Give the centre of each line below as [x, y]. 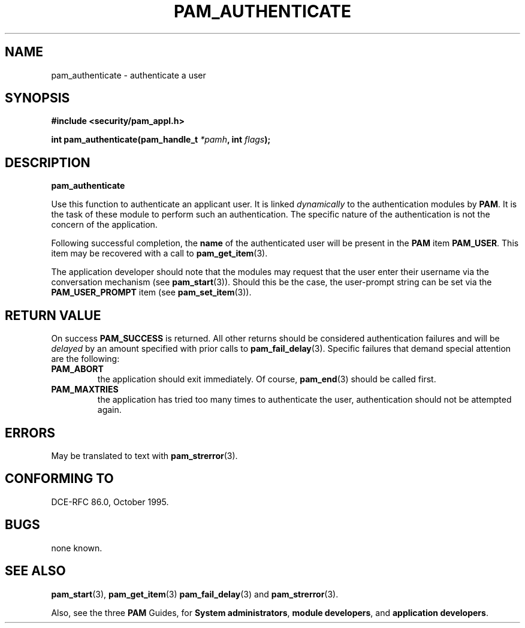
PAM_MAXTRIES [85, 390]
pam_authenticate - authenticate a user [129, 75]
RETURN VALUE [53, 315]
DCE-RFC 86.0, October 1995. [110, 502]
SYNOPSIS [37, 98]
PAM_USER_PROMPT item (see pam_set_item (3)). [151, 292]
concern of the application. [104, 225]
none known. [77, 548]
